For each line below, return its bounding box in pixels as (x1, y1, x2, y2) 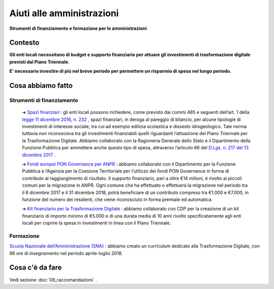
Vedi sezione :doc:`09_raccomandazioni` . (9, 276, 97, 283)
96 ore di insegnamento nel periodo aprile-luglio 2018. (9, 250, 123, 256)
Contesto (9, 38, 40, 47)
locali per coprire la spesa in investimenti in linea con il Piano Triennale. (22, 220, 171, 226)
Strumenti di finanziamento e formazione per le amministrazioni (9, 25, 147, 31)
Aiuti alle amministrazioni (9, 8, 119, 19)
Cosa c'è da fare (9, 263, 62, 272)
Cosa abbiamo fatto (9, 81, 73, 90)
